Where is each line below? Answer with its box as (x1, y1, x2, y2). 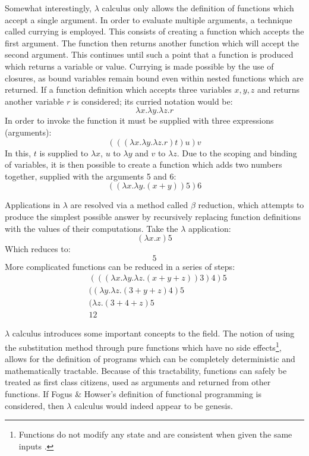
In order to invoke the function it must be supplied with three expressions (5, 114, 274, 127)
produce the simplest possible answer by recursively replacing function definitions (5, 210, 301, 222)
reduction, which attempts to (198, 199, 304, 211)
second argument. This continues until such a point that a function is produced (5, 48, 294, 61)
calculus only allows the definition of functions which (102, 2, 294, 14)
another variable (5, 95, 64, 107)
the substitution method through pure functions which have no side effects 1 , (5, 339, 282, 353)
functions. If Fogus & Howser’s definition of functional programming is (5, 388, 262, 400)
